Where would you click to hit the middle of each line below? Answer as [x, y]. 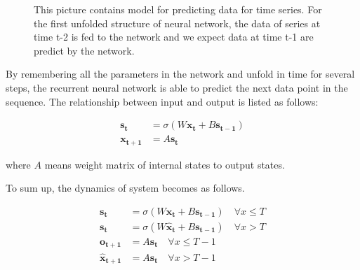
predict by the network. [84, 50]
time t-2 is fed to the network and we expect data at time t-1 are [174, 37]
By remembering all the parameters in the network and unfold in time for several [180, 74]
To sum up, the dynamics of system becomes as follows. [125, 188]
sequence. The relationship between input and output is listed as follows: [162, 101]
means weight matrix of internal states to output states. [165, 164]
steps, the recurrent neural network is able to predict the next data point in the [177, 87]
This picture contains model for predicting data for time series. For [178, 9]
